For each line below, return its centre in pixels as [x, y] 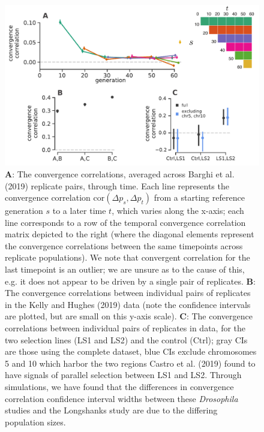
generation [24, 211]
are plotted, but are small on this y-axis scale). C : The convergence [129, 316]
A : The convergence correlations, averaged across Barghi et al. [120, 173]
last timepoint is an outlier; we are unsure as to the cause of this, [125, 269]
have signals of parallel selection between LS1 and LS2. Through [123, 375]
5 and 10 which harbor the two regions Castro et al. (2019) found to [130, 363]
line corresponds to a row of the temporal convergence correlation [125, 222]
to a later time [79, 211]
